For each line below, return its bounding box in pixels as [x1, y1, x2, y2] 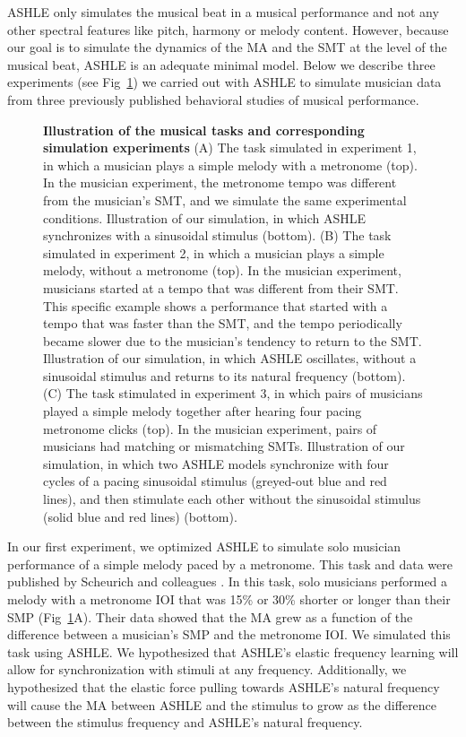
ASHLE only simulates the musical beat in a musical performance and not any [7, 3, 439, 21]
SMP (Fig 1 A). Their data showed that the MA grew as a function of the [7, 607, 413, 626]
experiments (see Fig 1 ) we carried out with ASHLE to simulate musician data [7, 73, 442, 91]
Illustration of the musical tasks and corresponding [43, 120, 365, 139]
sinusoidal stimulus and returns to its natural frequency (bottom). [43, 366, 406, 385]
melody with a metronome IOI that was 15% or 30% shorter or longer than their [7, 590, 451, 608]
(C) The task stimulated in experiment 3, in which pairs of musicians [43, 384, 423, 403]
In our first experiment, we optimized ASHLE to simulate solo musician [7, 537, 401, 556]
